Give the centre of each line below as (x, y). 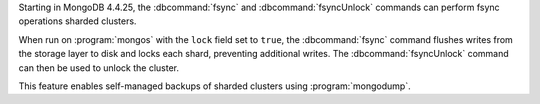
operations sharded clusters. (77, 21)
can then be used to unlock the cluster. (99, 67)
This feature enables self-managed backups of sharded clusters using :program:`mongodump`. (214, 86)
